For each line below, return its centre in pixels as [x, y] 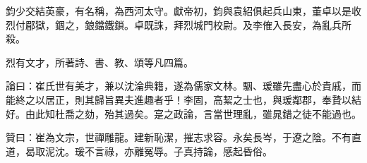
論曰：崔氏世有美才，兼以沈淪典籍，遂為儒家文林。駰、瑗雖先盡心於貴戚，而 [183, 86]
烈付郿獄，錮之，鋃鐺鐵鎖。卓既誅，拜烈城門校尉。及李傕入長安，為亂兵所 [179, 24]
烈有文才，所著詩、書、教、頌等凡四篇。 [100, 62]
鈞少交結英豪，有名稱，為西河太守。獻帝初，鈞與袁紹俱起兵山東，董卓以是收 [183, 11]
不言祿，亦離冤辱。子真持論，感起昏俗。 [178, 151]
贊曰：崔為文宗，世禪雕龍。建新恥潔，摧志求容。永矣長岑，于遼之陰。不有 [179, 137]
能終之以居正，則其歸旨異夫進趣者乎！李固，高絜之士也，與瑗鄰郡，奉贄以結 [183, 99]
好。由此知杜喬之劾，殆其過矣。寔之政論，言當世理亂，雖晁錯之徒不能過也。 [183, 113]
